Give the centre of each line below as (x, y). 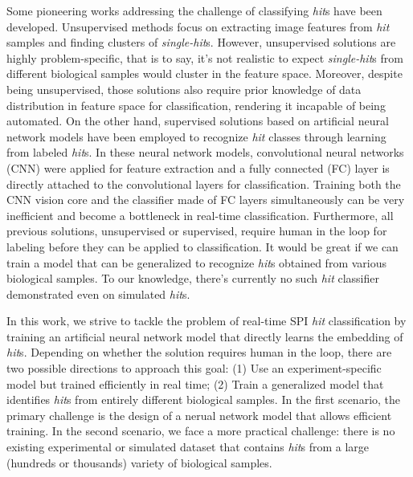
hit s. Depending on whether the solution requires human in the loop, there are (199, 352)
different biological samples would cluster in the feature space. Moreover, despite (204, 73)
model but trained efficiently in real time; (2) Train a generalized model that (195, 383)
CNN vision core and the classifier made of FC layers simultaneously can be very (206, 200)
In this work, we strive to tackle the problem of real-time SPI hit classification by (206, 321)
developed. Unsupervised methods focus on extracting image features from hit (198, 26)
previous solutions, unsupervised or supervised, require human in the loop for (197, 231)
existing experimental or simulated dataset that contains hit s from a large (188, 447)
